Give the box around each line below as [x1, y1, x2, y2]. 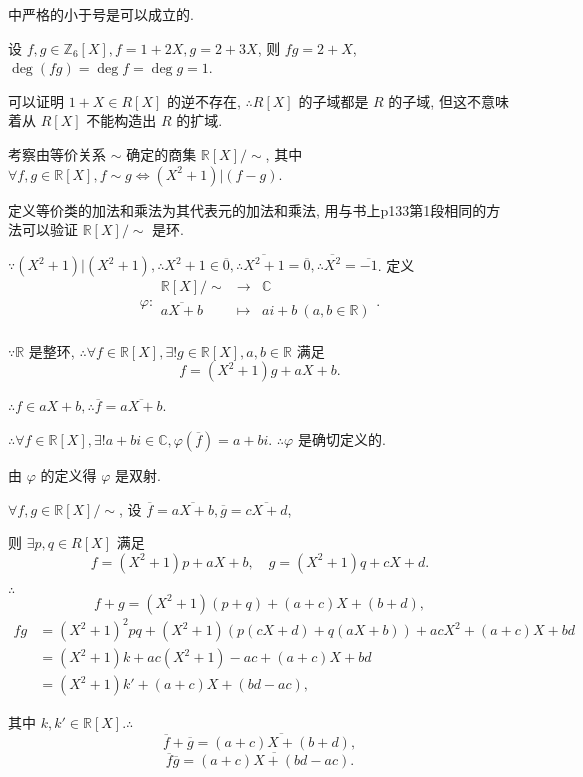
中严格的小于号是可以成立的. [8, 4, 194, 24]
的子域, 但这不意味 [388, 90, 509, 111]
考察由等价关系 [8, 143, 106, 164]
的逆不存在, [167, 90, 241, 111]
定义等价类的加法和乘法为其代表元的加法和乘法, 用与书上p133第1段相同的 [8, 199, 487, 220]
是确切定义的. [297, 428, 386, 449]
